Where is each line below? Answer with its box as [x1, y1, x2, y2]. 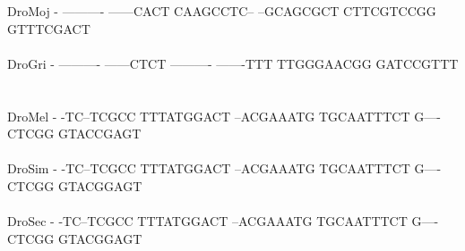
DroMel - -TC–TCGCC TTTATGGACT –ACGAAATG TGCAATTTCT [7, 106, 410, 125]
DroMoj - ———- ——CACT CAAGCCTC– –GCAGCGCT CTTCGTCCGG [7, 2, 436, 20]
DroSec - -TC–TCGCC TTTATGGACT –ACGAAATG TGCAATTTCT [7, 212, 408, 230]
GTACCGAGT [57, 124, 142, 143]
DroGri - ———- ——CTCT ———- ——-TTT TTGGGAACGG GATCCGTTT [7, 54, 459, 72]
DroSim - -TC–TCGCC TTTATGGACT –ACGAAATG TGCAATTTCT [7, 159, 410, 178]
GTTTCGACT [7, 19, 90, 38]
